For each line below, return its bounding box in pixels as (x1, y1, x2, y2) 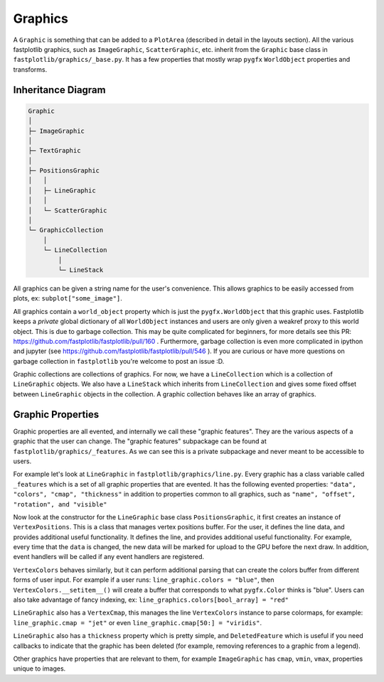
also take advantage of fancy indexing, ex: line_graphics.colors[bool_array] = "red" (13, 595, 289, 604)
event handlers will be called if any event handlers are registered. (13, 553, 205, 561)
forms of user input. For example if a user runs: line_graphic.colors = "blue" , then (13, 575, 274, 584)
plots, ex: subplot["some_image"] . (13, 294, 122, 303)
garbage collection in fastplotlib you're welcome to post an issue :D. (13, 357, 225, 365)
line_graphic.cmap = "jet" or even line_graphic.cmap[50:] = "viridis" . (13, 618, 262, 627)
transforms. (13, 65, 48, 74)
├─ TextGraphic (28, 146, 81, 155)
